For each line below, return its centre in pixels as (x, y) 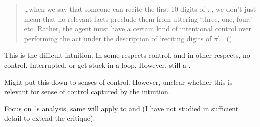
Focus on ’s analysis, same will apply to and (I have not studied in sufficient (121, 108)
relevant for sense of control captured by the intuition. (87, 92)
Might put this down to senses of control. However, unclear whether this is (118, 82)
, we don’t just (234, 9)
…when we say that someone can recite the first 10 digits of (114, 9)
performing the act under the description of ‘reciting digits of (118, 38)
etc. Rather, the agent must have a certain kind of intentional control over (138, 28)
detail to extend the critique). (50, 118)
